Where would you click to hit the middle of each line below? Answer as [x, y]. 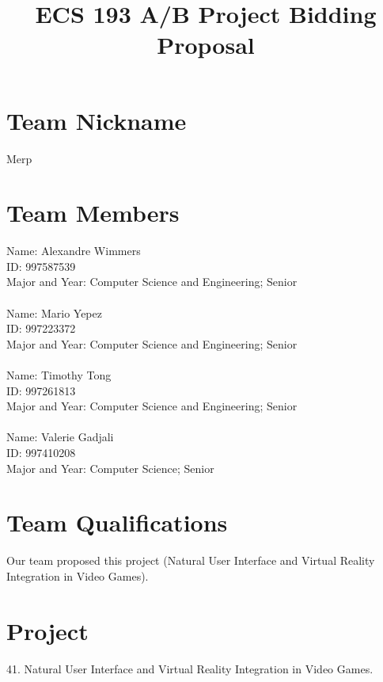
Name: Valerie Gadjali [60, 437]
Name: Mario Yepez [54, 312]
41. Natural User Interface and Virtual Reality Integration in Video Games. [190, 668]
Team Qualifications [117, 522]
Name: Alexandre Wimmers [74, 251]
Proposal [206, 45]
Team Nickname [97, 120]
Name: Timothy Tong [59, 374]
